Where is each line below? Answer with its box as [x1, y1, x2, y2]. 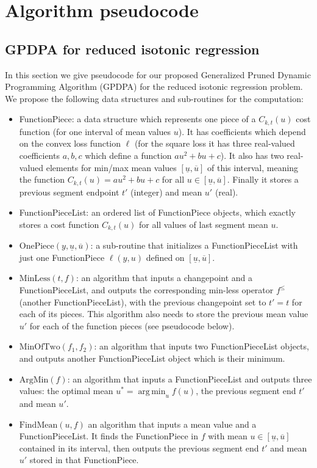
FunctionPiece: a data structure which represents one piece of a [19, 112, 256, 125]
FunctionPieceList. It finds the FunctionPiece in [19, 430, 199, 442]
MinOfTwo [19, 343, 60, 352]
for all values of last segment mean [138, 218, 268, 230]
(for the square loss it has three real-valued [134, 137, 295, 150]
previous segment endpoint [19, 185, 119, 198]
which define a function [85, 149, 172, 161]
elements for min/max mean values [46, 161, 177, 174]
